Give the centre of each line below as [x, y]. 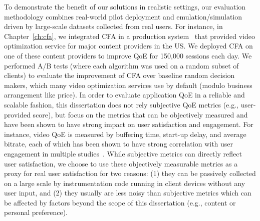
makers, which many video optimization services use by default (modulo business [128, 85]
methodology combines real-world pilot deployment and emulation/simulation [123, 16]
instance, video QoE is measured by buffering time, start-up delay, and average [125, 134]
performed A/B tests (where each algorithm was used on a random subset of [121, 65]
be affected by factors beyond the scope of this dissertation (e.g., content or [120, 202]
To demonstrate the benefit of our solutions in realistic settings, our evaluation [125, 6]
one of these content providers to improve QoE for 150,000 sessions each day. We [128, 55]
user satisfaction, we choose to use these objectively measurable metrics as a [121, 163]
